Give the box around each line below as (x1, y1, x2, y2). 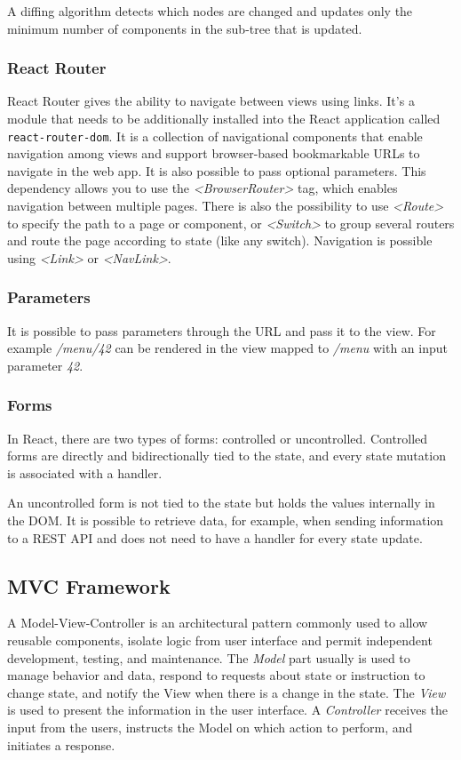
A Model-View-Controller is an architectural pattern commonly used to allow (7, 613, 428, 632)
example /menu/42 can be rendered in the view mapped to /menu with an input (7, 339, 448, 357)
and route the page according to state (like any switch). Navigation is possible (7, 231, 433, 250)
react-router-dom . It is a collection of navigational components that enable (7, 126, 423, 145)
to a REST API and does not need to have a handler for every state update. (7, 528, 423, 547)
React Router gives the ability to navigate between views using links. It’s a (7, 92, 415, 110)
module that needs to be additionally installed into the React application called (7, 109, 441, 127)
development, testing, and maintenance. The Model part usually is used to (7, 648, 410, 667)
